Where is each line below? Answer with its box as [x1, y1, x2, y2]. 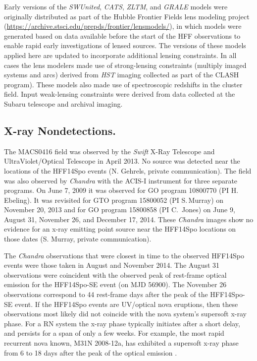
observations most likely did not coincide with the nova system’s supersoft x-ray [4, 308, 247, 319]
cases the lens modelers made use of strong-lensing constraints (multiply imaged [4, 60, 247, 70]
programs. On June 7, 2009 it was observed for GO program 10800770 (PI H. [4, 185, 239, 195]
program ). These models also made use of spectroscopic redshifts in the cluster [4, 79, 243, 89]
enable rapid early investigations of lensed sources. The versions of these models [4, 40, 246, 51]
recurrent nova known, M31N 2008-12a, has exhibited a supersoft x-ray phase [4, 338, 239, 348]
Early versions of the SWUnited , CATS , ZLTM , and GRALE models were [4, 1, 228, 11]
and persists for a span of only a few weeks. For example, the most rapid [4, 328, 224, 338]
